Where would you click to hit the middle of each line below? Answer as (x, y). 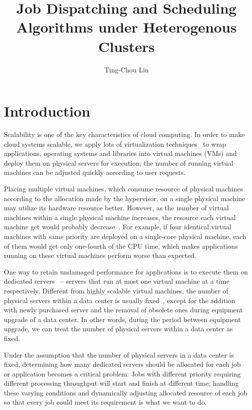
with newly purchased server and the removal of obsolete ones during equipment (123, 310)
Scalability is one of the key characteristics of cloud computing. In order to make (124, 134)
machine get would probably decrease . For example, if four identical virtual (118, 227)
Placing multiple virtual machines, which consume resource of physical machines (124, 188)
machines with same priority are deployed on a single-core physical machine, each (125, 236)
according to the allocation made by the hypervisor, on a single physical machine (125, 198)
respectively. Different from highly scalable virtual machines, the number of (116, 290)
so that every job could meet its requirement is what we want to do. (105, 402)
